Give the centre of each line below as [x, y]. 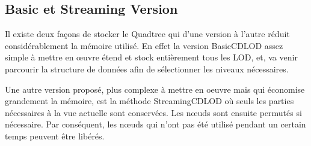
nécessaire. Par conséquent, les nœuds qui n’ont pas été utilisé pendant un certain [155, 124]
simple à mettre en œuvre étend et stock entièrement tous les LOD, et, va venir [151, 57]
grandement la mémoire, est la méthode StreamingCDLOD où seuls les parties [149, 101]
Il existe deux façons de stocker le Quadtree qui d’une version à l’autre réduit [147, 34]
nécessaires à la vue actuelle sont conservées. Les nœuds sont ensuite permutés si [153, 112]
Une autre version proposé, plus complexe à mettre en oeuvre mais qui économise [155, 89]
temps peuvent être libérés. [55, 136]
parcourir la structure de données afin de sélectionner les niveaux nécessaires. [147, 69]
